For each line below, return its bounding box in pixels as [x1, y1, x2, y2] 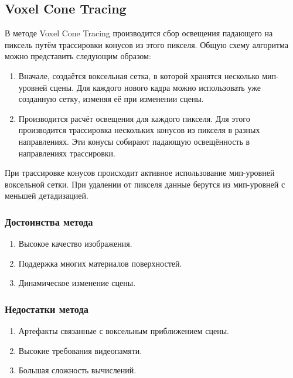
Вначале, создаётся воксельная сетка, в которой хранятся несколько [18, 69, 260, 81]
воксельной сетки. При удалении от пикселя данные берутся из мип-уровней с [5, 178, 285, 190]
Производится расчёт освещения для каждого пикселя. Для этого [18, 112, 250, 124]
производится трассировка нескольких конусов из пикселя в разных [18, 124, 260, 136]
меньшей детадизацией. [5, 189, 88, 202]
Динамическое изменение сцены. [18, 277, 136, 289]
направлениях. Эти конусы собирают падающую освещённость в [18, 135, 250, 147]
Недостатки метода [5, 301, 89, 316]
